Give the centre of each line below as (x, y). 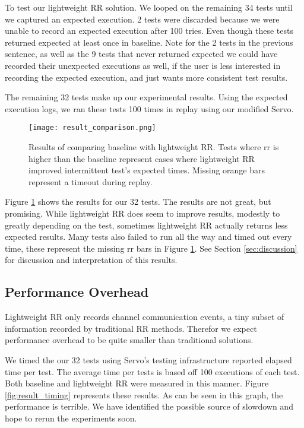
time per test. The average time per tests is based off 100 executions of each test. (152, 371)
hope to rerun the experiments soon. (71, 418)
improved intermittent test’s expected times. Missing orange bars (147, 170)
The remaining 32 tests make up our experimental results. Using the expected (146, 97)
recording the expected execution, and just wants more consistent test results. (146, 77)
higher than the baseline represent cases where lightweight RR (142, 158)
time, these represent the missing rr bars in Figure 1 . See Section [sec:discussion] (151, 248)
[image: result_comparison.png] (92, 128)
